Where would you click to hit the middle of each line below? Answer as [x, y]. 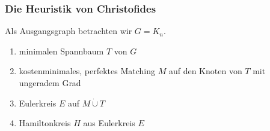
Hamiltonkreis [45, 123]
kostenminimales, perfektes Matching [87, 71]
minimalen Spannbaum [61, 51]
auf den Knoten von [205, 71]
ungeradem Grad [50, 83]
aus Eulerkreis [109, 123]
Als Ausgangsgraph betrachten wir [69, 31]
